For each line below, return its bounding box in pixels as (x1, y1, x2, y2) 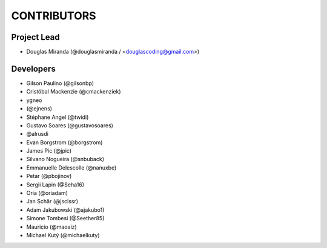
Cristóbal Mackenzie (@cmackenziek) (26, 88, 121, 95)
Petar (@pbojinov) (26, 173, 72, 180)
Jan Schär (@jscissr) (26, 198, 79, 205)
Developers (11, 63, 56, 74)
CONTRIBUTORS (11, 9, 96, 22)
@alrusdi (26, 130, 48, 138)
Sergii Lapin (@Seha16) (26, 181, 85, 188)
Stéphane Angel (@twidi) (26, 113, 89, 121)
